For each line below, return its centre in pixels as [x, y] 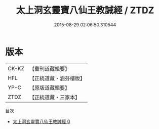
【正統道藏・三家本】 [54, 97]
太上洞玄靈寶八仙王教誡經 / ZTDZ [85, 10]
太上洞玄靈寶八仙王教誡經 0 [41, 121]
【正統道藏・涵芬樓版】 [57, 78]
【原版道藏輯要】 [49, 88]
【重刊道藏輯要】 [49, 69]
